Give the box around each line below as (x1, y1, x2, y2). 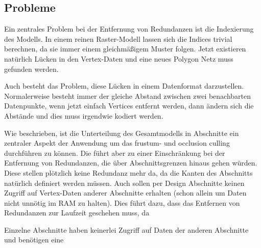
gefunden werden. (4, 63, 59, 74)
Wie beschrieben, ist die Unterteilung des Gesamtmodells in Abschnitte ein (4, 127, 239, 138)
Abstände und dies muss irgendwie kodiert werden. (4, 110, 163, 121)
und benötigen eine (4, 234, 64, 245)
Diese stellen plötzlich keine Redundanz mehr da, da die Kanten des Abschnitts (4, 167, 253, 178)
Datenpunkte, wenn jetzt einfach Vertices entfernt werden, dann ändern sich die (4, 100, 254, 111)
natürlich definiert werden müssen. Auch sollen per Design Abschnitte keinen (4, 177, 245, 188)
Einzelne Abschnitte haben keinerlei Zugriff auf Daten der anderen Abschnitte (4, 224, 249, 235)
